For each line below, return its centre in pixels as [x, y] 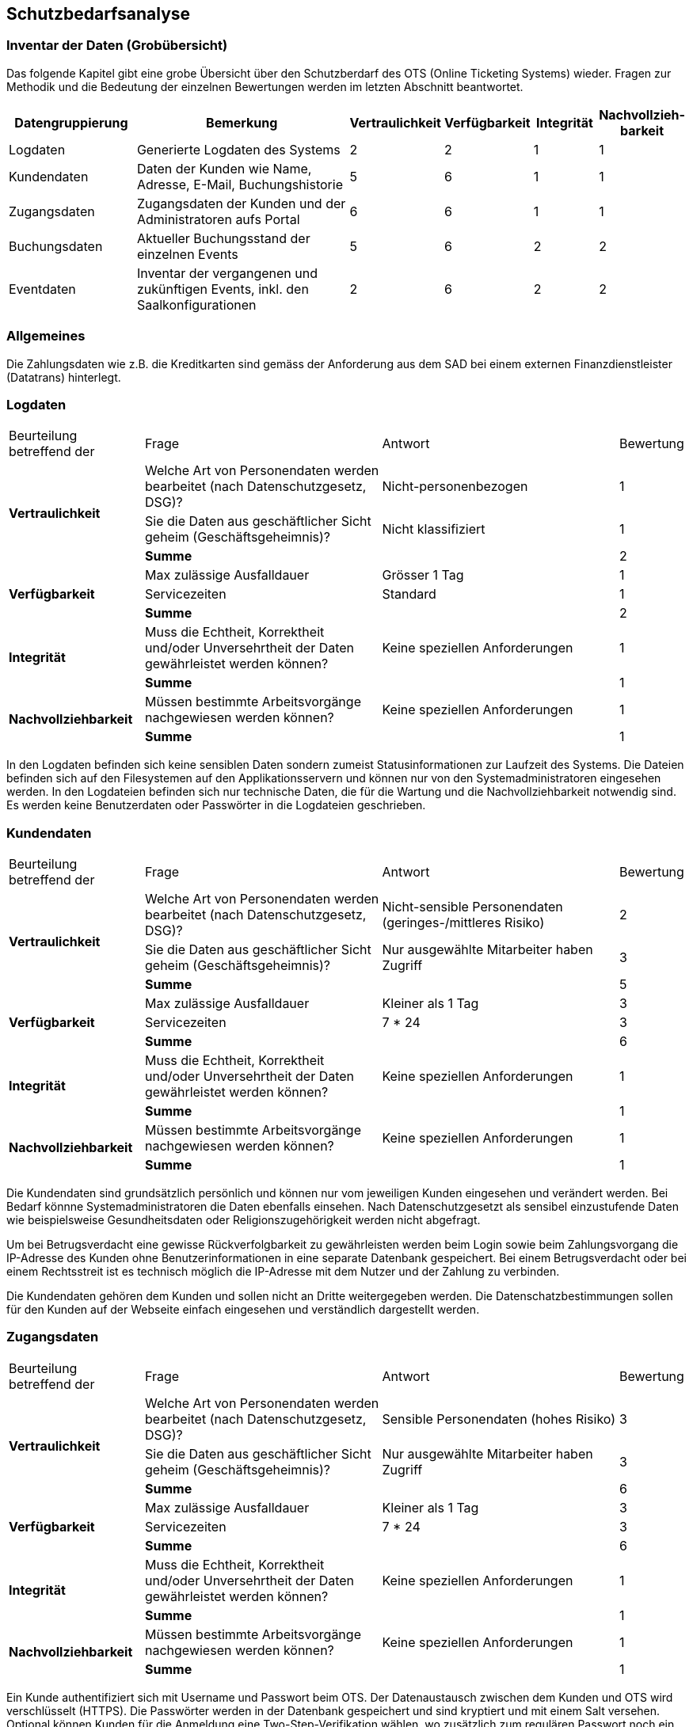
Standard [409, 594]
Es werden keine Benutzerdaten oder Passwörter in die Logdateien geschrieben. [216, 805]
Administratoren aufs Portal [218, 219]
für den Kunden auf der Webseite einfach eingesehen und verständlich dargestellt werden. [243, 1310]
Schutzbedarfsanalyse [99, 14]
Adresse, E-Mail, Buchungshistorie [240, 184]
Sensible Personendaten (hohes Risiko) [499, 1419]
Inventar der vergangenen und [227, 273]
